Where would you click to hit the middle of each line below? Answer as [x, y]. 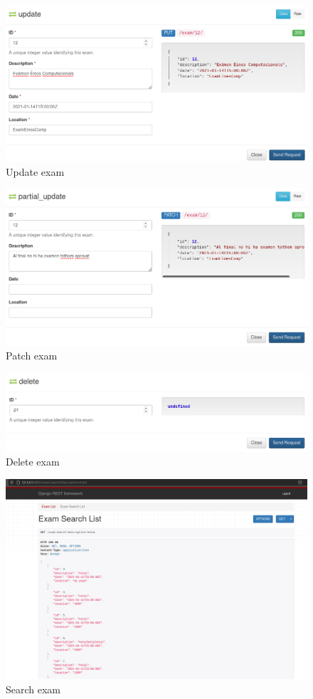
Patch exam [32, 356]
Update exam [35, 171]
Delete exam [33, 462]
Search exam [33, 689]
